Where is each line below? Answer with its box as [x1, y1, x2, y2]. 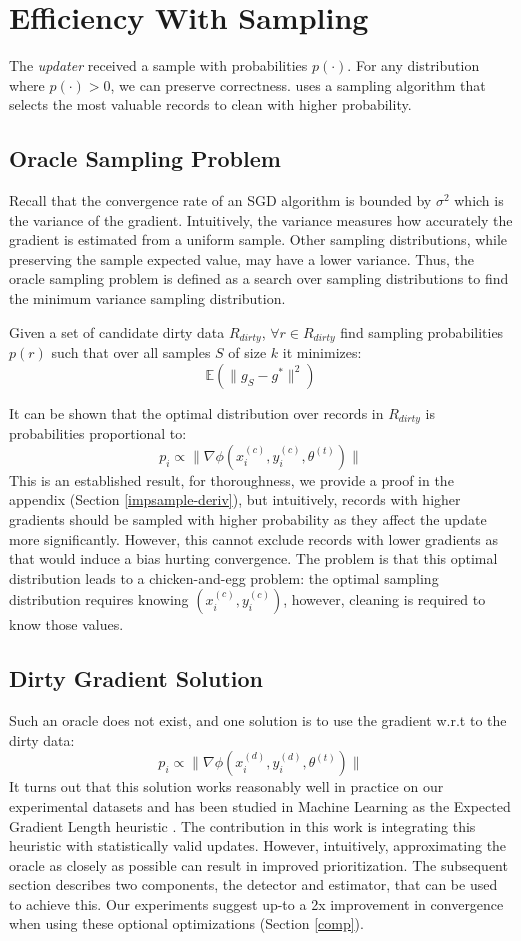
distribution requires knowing [9, 589, 189, 610]
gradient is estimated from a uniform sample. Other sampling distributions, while [9, 229, 508, 250]
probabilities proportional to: [9, 423, 187, 444]
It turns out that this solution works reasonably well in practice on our [9, 776, 444, 797]
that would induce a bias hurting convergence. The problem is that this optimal [9, 548, 498, 569]
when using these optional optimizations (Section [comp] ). [9, 913, 364, 934]
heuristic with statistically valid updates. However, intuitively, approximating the [9, 835, 507, 856]
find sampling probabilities [340, 321, 504, 342]
